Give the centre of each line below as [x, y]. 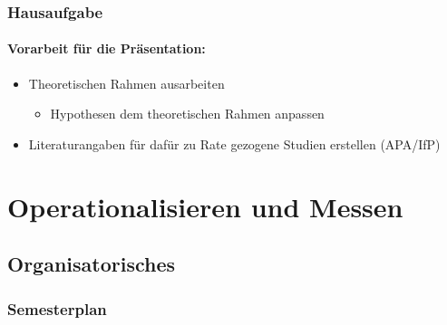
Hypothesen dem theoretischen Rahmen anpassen [187, 114]
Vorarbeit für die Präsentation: [107, 48]
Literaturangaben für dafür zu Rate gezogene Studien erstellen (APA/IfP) [234, 143]
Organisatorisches [92, 264]
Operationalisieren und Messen [205, 206]
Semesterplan [57, 308]
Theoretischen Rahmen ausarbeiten [126, 83]
